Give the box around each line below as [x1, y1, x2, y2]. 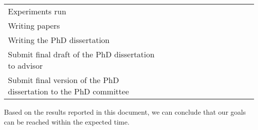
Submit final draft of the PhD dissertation [8, 48, 155, 60]
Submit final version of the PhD [8, 74, 119, 86]
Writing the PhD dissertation [8, 34, 110, 45]
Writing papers [8, 20, 60, 31]
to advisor [8, 60, 43, 71]
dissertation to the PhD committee [8, 86, 129, 97]
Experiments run [8, 5, 66, 17]
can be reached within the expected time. [4, 116, 129, 127]
